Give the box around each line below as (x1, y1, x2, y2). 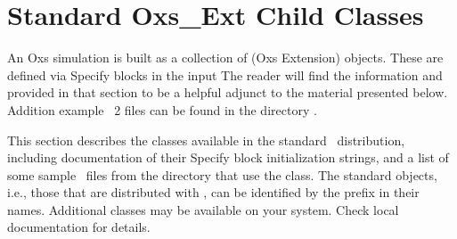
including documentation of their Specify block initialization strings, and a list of (7, 148, 449, 167)
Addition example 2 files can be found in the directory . (7, 100, 317, 119)
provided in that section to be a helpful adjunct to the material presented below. (7, 83, 448, 102)
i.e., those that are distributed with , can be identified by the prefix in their (7, 183, 420, 202)
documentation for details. (7, 218, 151, 236)
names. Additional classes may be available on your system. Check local (7, 200, 399, 218)
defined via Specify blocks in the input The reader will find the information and (7, 65, 443, 84)
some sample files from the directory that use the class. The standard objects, (7, 165, 437, 184)
